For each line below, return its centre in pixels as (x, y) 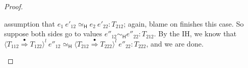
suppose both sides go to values (53, 33)
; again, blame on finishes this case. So (184, 23)
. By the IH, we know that (195, 33)
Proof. (14, 6)
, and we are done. (175, 43)
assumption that (30, 23)
